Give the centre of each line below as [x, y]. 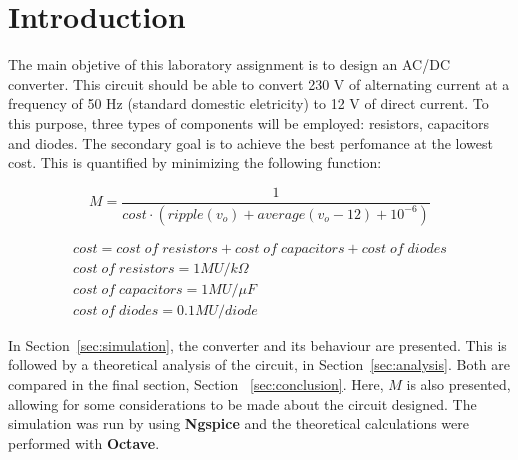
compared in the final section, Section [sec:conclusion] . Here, [196, 383]
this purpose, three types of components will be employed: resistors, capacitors [249, 122]
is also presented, [458, 383]
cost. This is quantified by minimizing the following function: [195, 162]
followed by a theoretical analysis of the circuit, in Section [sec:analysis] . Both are [259, 364]
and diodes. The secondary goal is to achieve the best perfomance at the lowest [250, 142]
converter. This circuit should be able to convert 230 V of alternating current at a [259, 83]
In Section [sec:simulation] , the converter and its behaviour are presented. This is [257, 344]
